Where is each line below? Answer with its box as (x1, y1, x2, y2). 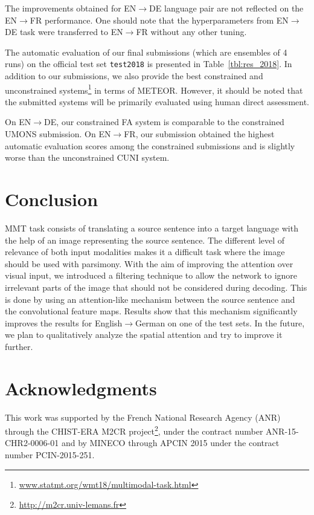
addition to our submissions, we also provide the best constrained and (5, 70, 263, 82)
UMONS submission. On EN (5, 128, 111, 140)
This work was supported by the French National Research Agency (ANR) (5, 410, 281, 423)
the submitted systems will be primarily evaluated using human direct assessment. (5, 95, 309, 108)
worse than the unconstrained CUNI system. (5, 151, 170, 164)
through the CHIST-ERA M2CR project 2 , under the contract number (5, 423, 263, 437)
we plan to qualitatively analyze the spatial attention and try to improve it (5, 328, 283, 341)
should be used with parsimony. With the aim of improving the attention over (5, 257, 293, 270)
